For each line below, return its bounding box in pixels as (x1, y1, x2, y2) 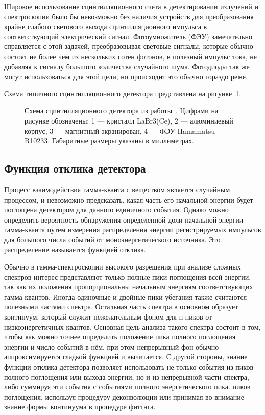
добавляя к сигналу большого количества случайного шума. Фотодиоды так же (4, 61, 250, 71)
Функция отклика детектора (4, 160, 146, 176)
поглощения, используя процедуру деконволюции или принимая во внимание (4, 391, 244, 402)
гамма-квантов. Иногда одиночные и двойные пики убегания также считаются (4, 291, 247, 302)
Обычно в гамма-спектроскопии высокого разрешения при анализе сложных (4, 261, 241, 272)
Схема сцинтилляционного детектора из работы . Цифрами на (25, 105, 219, 116)
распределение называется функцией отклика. (4, 244, 146, 255)
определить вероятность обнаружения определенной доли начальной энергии (4, 214, 244, 225)
